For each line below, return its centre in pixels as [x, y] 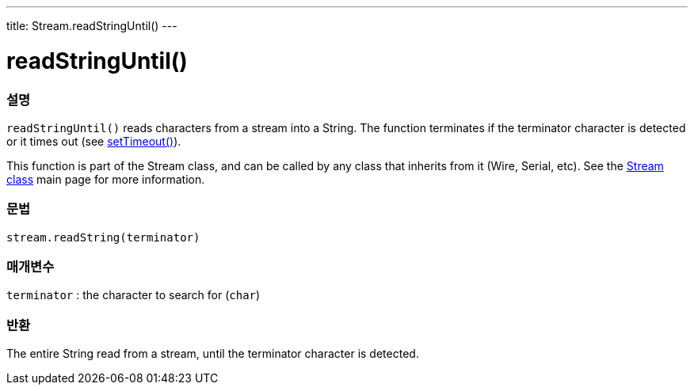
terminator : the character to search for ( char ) [133, 295]
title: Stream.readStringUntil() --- [92, 26]
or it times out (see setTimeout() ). [94, 141]
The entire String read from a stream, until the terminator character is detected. [213, 354]
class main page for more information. [106, 179]
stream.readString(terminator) [103, 237]
